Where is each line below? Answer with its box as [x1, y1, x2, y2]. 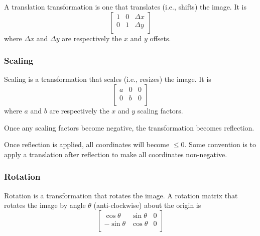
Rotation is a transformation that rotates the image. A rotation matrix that [4, 190, 238, 200]
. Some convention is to [184, 139, 256, 150]
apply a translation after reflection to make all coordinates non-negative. [4, 149, 227, 159]
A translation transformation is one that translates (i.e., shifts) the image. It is [4, 2, 246, 12]
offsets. [150, 33, 171, 43]
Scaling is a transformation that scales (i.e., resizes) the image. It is [4, 74, 211, 84]
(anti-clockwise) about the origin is [93, 200, 201, 210]
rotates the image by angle [4, 200, 86, 210]
